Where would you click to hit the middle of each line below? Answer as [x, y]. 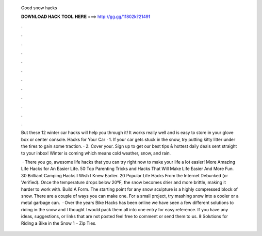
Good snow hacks [39, 8]
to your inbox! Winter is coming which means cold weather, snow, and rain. [96, 153]
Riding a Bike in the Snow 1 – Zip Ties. [59, 223]
